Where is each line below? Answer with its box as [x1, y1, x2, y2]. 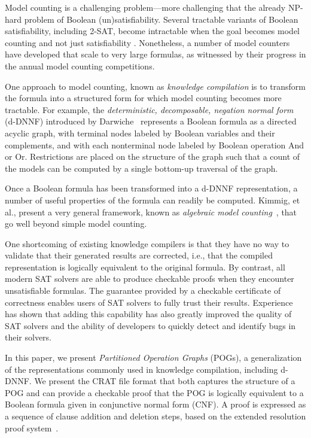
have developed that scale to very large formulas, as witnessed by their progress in [5, 48, 306, 60]
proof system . [5, 421, 59, 434]
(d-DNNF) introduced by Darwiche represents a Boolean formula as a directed [5, 115, 297, 127]
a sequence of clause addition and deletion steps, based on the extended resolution [5, 410, 306, 422]
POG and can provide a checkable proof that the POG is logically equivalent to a [5, 386, 304, 399]
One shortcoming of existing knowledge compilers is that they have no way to [5, 237, 289, 250]
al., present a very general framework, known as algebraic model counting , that [5, 205, 297, 218]
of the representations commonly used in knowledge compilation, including [5, 363, 278, 375]
